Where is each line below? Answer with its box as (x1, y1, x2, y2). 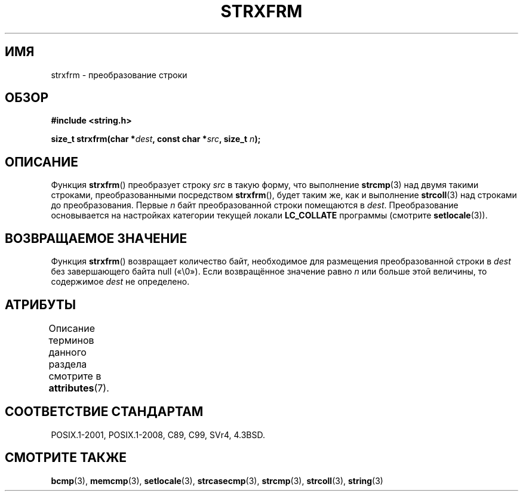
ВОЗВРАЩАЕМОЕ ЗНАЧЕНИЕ (5, 230, 187, 246)
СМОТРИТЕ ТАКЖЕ (5, 450, 127, 466)
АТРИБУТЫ (5, 297, 76, 312)
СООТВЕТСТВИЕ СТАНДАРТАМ (5, 404, 204, 420)
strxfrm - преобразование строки (51, 69, 187, 80)
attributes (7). (48, 381, 109, 394)
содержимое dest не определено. (51, 276, 190, 287)
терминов (48, 334, 94, 346)
